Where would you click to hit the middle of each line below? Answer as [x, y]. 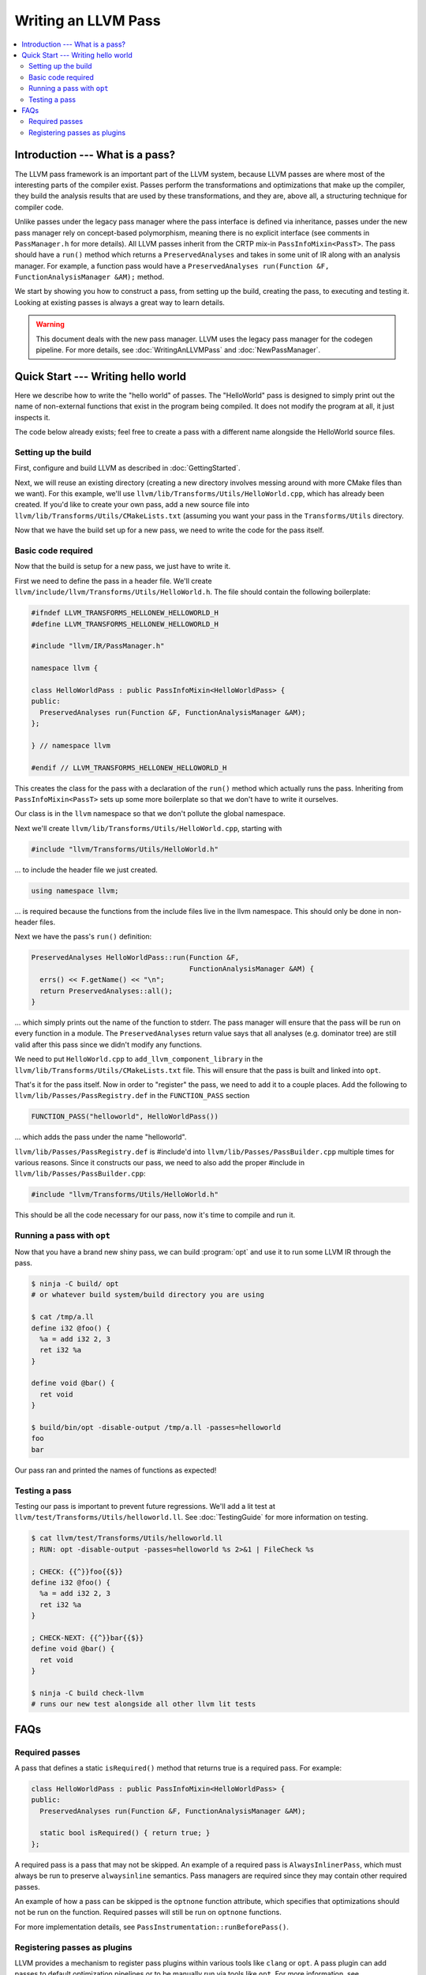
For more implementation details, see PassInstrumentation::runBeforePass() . [152, 1927]
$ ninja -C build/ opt [75, 1283]
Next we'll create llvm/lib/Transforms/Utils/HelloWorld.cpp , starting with [148, 828]
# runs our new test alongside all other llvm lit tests [144, 1704]
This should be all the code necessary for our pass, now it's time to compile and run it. [155, 1215]
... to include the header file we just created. [86, 870]
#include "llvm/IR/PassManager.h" [98, 646]
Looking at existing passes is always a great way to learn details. [120, 302]
